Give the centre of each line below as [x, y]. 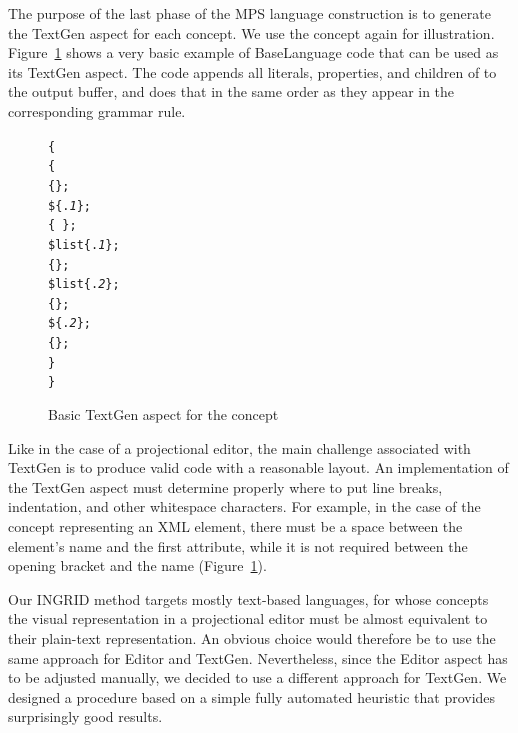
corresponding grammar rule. [97, 110]
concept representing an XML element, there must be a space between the [235, 526]
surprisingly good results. [85, 716]
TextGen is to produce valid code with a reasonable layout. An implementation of [258, 467]
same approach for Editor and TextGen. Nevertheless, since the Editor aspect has [258, 657]
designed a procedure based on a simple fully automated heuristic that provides [252, 696]
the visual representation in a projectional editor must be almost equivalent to [248, 618]
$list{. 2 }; [84, 284]
